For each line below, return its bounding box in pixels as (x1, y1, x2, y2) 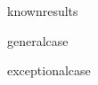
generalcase (7, 31, 69, 50)
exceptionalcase (7, 61, 91, 80)
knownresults (7, 2, 78, 19)
